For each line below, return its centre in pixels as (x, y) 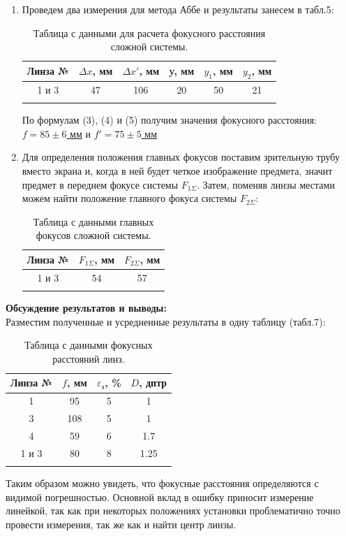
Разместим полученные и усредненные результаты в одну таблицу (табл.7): (166, 321)
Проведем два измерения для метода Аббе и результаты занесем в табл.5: (178, 9)
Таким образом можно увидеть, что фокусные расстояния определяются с (162, 483)
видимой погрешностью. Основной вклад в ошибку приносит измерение (160, 497)
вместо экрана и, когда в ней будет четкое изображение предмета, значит (177, 170)
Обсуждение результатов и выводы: (86, 308)
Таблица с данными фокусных (89, 345)
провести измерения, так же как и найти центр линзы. (121, 524)
